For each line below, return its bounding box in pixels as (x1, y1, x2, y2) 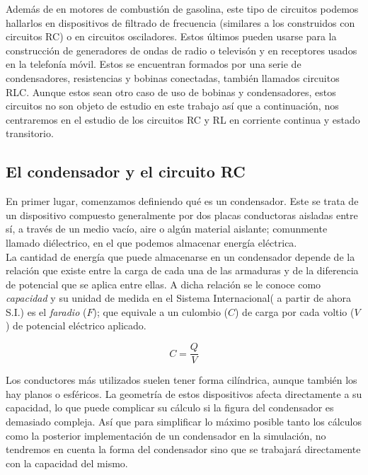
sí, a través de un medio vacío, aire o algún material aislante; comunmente (6, 221, 328, 236)
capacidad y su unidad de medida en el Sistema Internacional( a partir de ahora (6, 291, 351, 305)
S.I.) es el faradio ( (6, 304, 87, 319)
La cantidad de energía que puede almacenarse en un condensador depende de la (6, 249, 355, 264)
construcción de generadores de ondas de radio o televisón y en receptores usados (6, 42, 357, 57)
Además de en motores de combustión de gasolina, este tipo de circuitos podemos (6, 1, 359, 16)
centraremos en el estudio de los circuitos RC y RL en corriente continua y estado (6, 112, 360, 127)
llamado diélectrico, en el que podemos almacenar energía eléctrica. (6, 235, 297, 250)
